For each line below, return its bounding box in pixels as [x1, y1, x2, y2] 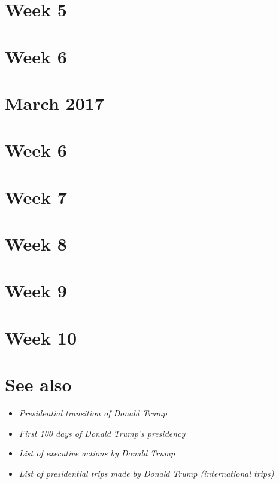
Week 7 [5, 184, 67, 209]
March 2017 [5, 90, 104, 115]
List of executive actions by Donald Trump [19, 447, 175, 459]
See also [5, 372, 72, 397]
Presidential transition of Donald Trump [19, 407, 167, 419]
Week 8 [5, 232, 67, 256]
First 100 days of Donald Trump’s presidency [19, 427, 186, 439]
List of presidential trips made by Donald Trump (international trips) [19, 467, 274, 479]
